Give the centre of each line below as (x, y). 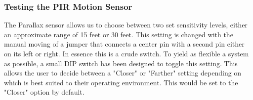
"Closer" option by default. (44, 92)
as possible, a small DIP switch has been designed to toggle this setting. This (121, 63)
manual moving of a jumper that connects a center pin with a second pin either (124, 44)
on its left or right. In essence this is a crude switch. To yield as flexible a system (126, 53)
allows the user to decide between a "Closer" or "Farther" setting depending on (123, 73)
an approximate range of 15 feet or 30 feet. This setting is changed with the (119, 34)
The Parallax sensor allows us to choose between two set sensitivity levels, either (126, 25)
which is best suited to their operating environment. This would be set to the (121, 82)
